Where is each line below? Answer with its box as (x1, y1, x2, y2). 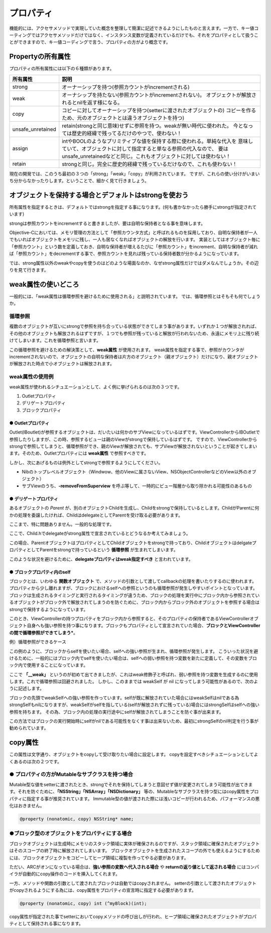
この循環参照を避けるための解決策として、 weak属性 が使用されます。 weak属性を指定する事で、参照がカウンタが (9, 347, 244, 353)
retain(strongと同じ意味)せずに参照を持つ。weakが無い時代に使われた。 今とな (62, 122, 248, 129)
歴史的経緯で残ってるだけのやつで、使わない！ (72, 130, 182, 137)
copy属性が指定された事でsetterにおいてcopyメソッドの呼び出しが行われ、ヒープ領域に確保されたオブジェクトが (9, 913, 243, 920)
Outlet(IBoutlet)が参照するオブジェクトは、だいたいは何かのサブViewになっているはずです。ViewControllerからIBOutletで (9, 429, 260, 435)
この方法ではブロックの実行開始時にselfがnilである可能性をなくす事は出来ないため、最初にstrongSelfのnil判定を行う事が (9, 718, 259, 724)
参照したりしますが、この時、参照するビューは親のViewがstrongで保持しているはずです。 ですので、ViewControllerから (9, 436, 257, 442)
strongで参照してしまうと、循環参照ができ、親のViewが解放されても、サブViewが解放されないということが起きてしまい (9, 443, 257, 449)
